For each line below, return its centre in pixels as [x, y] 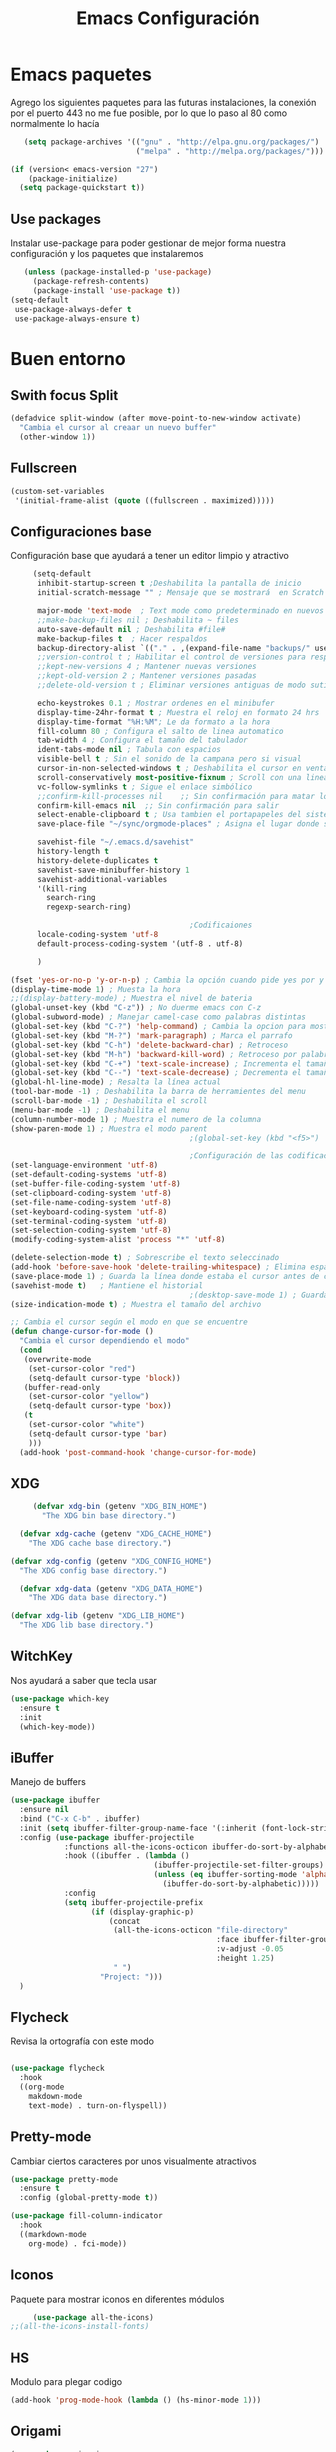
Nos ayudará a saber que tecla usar [84, 1680]
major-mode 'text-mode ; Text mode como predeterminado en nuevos [180, 611]
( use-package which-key [60, 1698]
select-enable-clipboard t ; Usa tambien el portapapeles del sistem [184, 815]
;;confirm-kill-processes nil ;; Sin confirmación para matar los [184, 796]
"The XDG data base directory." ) [98, 1598]
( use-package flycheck [57, 2068]
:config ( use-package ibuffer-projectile [107, 1837]
